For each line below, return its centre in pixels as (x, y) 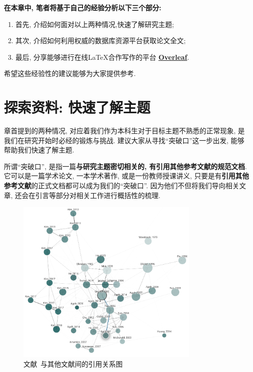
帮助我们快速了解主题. (39, 150)
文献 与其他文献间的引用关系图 (73, 363)
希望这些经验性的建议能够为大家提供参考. (70, 73)
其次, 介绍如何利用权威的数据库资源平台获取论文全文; (101, 40)
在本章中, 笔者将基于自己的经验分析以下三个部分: (83, 7)
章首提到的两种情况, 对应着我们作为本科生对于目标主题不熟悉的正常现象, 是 (125, 131)
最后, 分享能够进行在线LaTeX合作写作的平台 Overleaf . (102, 57)
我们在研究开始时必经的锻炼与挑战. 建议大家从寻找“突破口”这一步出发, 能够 (124, 140)
